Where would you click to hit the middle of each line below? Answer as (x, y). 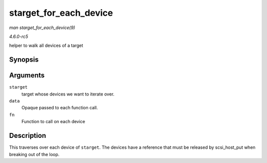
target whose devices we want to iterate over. (68, 94)
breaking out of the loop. (34, 154)
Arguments (27, 76)
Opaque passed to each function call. (60, 108)
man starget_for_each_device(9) (42, 28)
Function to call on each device (53, 122)
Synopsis (24, 60)
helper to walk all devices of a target (46, 46)
